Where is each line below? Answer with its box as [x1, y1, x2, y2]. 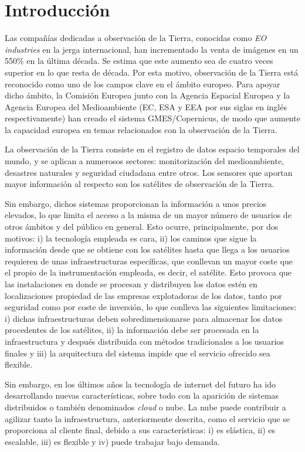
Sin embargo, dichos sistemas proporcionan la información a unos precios [5, 197, 267, 209]
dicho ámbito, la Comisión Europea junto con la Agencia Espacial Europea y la [5, 89, 290, 101]
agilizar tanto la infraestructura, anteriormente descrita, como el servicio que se [5, 412, 290, 424]
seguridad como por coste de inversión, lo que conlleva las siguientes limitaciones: [5, 301, 297, 313]
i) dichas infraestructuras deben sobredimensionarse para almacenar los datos [5, 312, 283, 324]
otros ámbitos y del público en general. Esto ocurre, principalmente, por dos [5, 220, 279, 233]
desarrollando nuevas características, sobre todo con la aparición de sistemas [5, 389, 279, 402]
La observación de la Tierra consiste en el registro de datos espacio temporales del [5, 143, 300, 155]
